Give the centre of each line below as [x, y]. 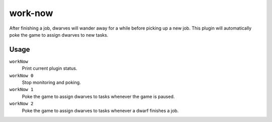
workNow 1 [21, 90]
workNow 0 [21, 76]
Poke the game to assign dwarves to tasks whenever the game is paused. [98, 96]
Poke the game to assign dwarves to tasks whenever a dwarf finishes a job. [100, 110]
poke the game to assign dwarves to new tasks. [59, 35]
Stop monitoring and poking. [51, 82]
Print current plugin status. [50, 68]
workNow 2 [21, 104]
